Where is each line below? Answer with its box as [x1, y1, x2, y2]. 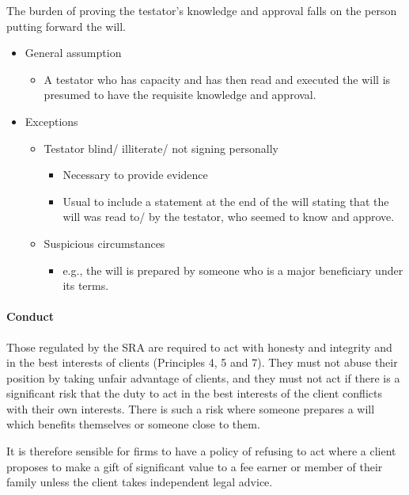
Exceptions [25, 112, 78, 129]
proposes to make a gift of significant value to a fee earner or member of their [6, 458, 383, 474]
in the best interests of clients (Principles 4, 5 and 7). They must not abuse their [6, 354, 398, 371]
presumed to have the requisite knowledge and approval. [44, 86, 316, 103]
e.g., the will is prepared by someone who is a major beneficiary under [62, 261, 403, 278]
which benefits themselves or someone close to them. [6, 416, 260, 432]
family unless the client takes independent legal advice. [6, 474, 273, 490]
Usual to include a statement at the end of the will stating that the [62, 192, 389, 209]
